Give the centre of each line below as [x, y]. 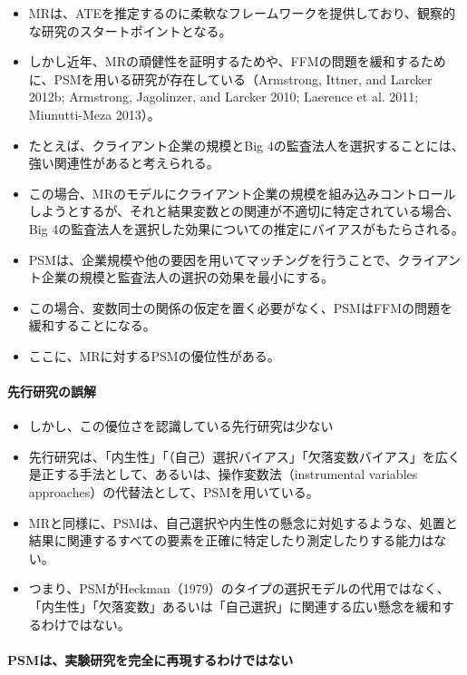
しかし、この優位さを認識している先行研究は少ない [181, 426]
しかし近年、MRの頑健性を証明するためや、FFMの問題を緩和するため [237, 61]
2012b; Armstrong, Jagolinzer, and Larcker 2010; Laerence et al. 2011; [224, 97]
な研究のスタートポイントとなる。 [130, 30]
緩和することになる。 [92, 325]
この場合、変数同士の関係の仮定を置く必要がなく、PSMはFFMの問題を [241, 307]
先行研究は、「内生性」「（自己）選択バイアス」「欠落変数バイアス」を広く [244, 456]
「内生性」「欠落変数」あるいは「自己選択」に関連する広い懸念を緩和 [235, 607]
